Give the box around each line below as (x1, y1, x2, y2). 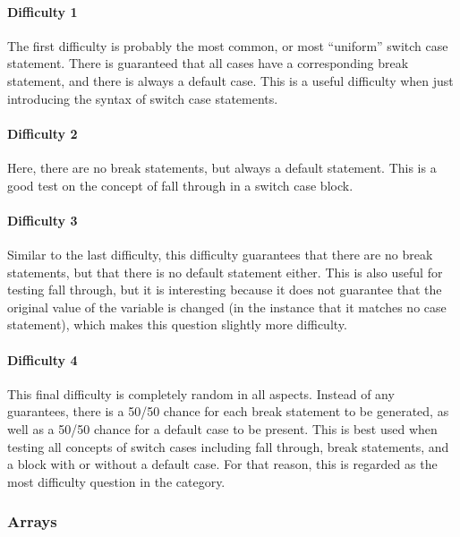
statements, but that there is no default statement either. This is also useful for (7, 262, 443, 281)
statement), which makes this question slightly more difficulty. (7, 315, 347, 334)
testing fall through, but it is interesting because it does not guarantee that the (7, 280, 442, 299)
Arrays (7, 510, 57, 533)
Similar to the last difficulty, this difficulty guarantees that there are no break (7, 244, 433, 263)
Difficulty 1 (7, 2, 78, 21)
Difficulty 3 (7, 210, 78, 229)
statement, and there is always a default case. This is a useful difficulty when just (7, 71, 454, 89)
